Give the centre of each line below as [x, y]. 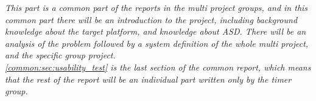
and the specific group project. [60, 55]
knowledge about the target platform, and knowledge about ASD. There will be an [156, 31]
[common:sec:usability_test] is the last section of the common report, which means [158, 67]
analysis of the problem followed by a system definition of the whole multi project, [157, 43]
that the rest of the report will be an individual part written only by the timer [148, 79]
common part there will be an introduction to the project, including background [151, 19]
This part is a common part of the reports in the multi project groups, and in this [156, 7]
